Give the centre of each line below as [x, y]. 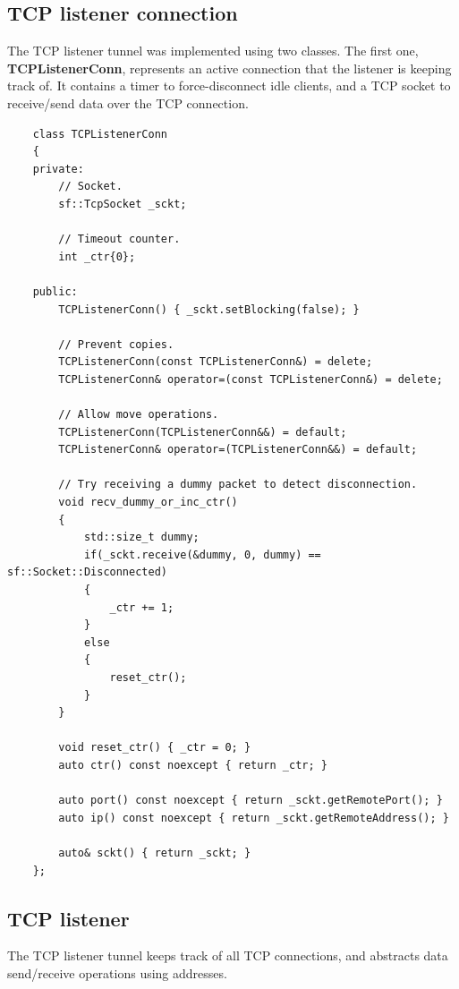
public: [55, 291]
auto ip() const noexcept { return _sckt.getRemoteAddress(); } [254, 818]
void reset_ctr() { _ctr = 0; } [155, 748]
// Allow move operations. [139, 415]
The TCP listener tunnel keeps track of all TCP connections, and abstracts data [228, 955]
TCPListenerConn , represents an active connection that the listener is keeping [229, 68]
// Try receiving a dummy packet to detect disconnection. [238, 485]
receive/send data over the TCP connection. [128, 102]
